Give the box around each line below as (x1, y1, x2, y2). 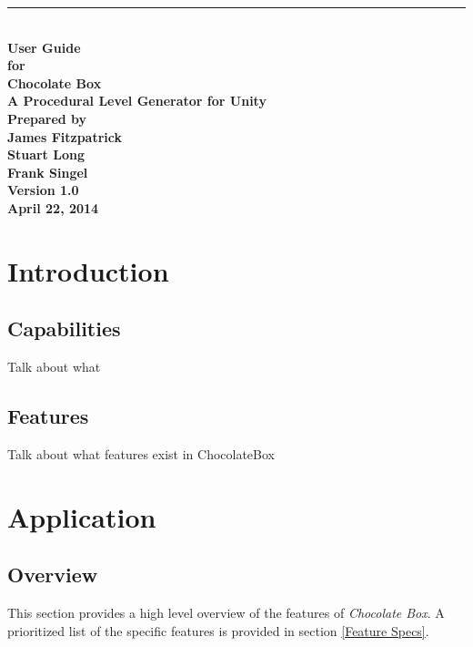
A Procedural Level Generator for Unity (7, 91, 267, 110)
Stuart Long (7, 145, 85, 164)
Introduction (7, 252, 169, 289)
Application (7, 498, 156, 535)
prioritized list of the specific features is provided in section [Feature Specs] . (7, 621, 429, 640)
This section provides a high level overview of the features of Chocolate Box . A (7, 603, 445, 622)
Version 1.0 (7, 180, 79, 200)
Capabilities (7, 314, 121, 343)
